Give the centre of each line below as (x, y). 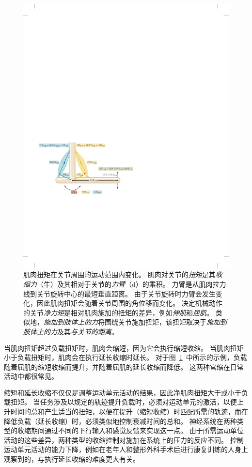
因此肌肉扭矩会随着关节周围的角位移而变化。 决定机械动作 (129, 303)
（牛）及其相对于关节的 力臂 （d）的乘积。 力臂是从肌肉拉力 (132, 284)
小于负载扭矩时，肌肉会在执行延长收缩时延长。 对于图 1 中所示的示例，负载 (126, 357)
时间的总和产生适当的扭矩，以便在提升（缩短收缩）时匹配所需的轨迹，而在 (129, 412)
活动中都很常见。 (31, 376)
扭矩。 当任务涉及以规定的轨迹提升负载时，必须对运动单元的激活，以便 (124, 402)
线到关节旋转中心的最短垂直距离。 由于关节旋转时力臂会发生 (119, 293)
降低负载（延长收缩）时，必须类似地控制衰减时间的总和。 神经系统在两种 (120, 421)
